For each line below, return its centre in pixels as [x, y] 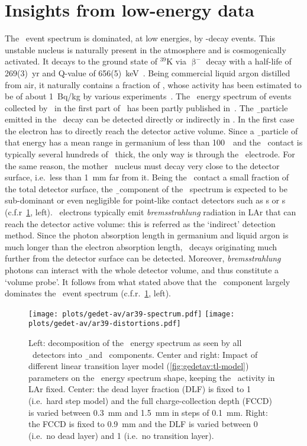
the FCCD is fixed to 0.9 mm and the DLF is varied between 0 [143, 424]
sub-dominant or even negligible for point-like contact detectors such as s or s [145, 200]
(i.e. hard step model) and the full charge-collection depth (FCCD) [151, 401]
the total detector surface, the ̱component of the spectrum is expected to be [146, 188]
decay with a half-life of [249, 61]
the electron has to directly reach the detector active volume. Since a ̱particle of [151, 130]
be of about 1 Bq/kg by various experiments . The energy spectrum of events [148, 96]
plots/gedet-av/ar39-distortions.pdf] [105, 324]
